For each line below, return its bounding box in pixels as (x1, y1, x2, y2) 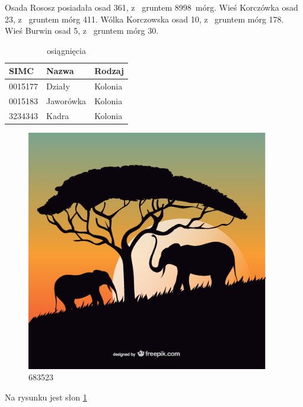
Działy (46, 80, 70, 92)
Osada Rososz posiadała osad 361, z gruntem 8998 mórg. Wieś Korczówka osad (5, 1, 298, 13)
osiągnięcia (47, 44, 86, 56)
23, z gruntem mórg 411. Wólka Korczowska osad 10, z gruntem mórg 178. (5, 12, 284, 25)
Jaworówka (46, 95, 87, 107)
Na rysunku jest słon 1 (5, 391, 87, 403)
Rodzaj (94, 65, 124, 77)
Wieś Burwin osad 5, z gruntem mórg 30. (5, 24, 159, 37)
